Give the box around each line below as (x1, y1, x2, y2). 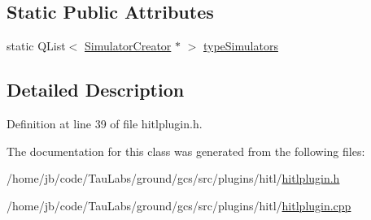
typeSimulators (203, 37, 278, 54)
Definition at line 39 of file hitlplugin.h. (7, 115, 203, 132)
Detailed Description (7, 77, 185, 102)
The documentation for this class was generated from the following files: (7, 142, 365, 159)
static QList (7, 37, 66, 54)
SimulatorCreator (85, 37, 172, 54)
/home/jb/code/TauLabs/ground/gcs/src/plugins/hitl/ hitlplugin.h (7, 170, 340, 187)
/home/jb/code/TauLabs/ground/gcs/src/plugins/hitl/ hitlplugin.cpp (7, 196, 351, 214)
